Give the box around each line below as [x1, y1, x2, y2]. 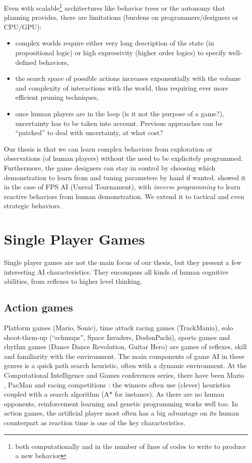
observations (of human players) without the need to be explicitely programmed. [4, 153, 243, 163]
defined [15, 57, 37, 67]
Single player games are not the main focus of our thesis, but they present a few [4, 257, 242, 267]
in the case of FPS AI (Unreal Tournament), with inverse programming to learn [4, 182, 241, 192]
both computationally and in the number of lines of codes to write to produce [15, 441, 246, 451]
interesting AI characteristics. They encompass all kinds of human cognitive [4, 266, 229, 277]
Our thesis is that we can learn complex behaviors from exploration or [4, 143, 213, 154]
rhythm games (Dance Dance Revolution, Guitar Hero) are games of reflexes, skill [4, 341, 247, 352]
